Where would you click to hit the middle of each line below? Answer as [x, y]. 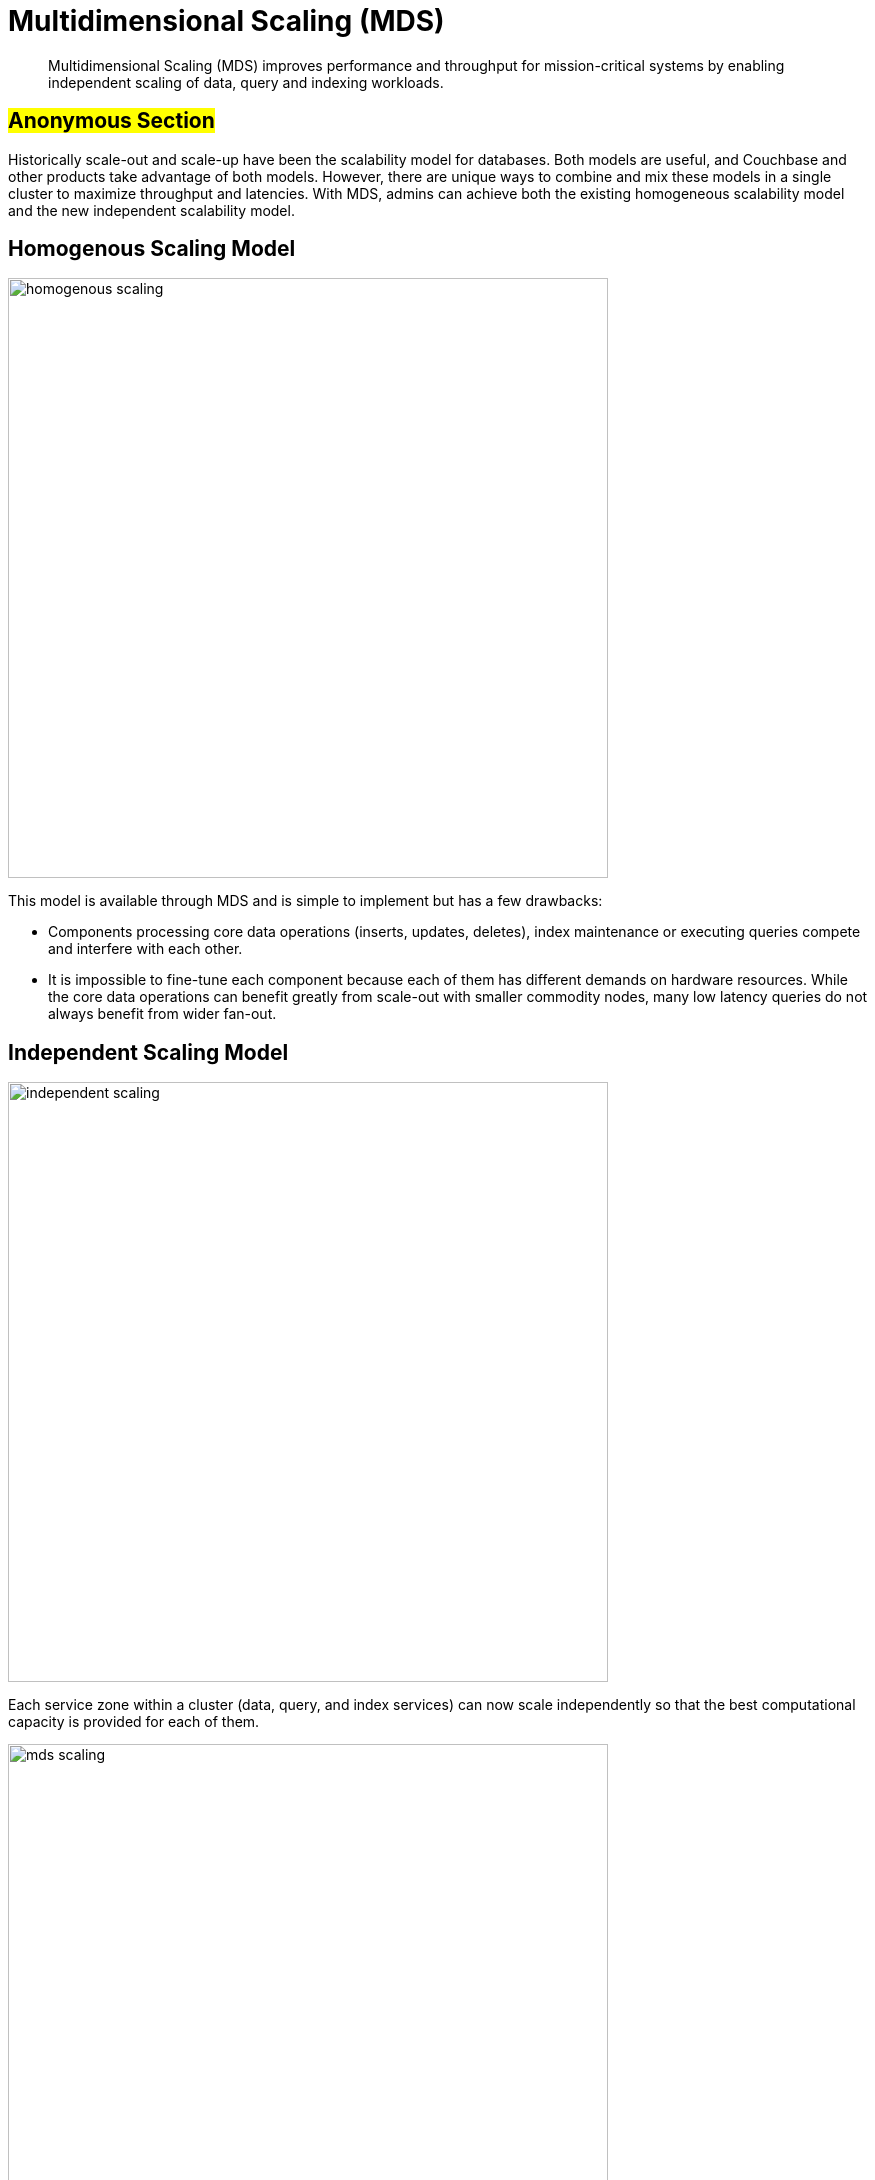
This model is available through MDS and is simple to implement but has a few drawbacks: [305, 901]
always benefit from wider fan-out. [162, 1014]
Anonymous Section [111, 121]
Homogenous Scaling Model [152, 249]
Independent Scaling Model [148, 1052]
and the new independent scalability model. [151, 210]
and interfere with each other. [145, 949]
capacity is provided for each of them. [134, 1722]
